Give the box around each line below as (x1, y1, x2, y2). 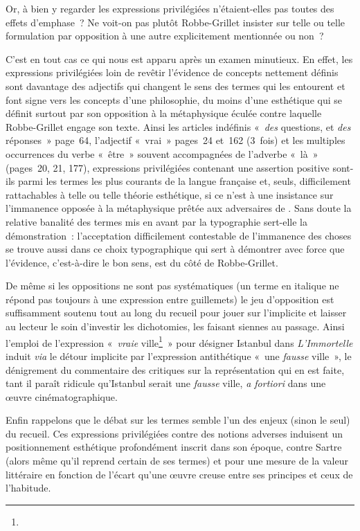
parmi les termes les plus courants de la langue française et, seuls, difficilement (17, 174, 351, 188)
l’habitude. (6, 480, 51, 495)
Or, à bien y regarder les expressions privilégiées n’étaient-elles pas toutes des (6, 1, 334, 15)
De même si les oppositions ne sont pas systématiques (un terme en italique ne (6, 278, 339, 293)
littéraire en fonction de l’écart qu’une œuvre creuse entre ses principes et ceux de (6, 467, 353, 481)
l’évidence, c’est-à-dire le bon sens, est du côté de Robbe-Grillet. (6, 255, 278, 269)
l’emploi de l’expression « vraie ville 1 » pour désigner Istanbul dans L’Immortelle (6, 333, 353, 350)
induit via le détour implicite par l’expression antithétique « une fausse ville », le (6, 348, 352, 363)
